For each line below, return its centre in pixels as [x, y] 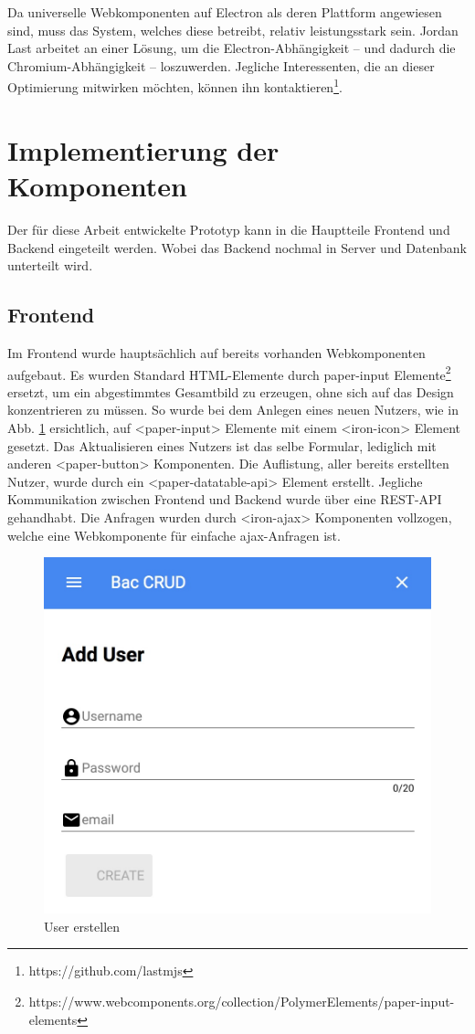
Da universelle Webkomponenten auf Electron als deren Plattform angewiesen [225, 12]
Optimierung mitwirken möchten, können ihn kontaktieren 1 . [175, 86]
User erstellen [82, 926]
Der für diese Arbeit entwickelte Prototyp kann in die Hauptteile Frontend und [229, 229]
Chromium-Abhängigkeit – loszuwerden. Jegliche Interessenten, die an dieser [221, 65]
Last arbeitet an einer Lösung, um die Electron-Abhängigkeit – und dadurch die [232, 48]
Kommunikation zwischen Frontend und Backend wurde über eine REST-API [225, 499]
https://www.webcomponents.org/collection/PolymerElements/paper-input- [242, 1002]
